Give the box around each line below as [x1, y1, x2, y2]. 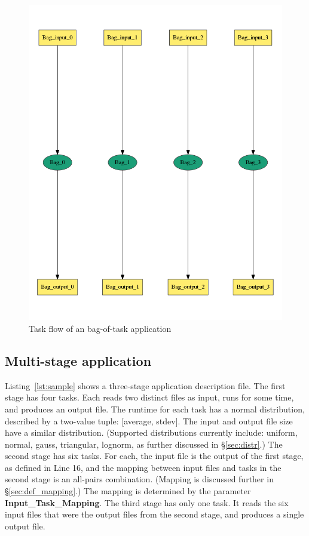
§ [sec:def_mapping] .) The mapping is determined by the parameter [5, 485, 251, 497]
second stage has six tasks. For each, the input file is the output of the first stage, [5, 449, 304, 462]
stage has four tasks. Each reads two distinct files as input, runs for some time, [5, 391, 294, 403]
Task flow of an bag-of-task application [29, 322, 172, 334]
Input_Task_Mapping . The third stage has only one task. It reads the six [5, 496, 289, 509]
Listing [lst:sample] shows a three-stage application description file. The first [5, 379, 286, 392]
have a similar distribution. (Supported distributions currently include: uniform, [5, 426, 298, 439]
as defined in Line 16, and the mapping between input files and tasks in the [5, 461, 282, 473]
